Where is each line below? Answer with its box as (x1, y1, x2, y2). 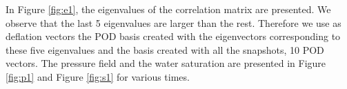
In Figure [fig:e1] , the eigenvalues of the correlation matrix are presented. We (6, 2, 331, 16)
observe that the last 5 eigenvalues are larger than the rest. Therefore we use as (6, 15, 341, 30)
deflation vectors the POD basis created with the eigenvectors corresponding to (6, 29, 341, 43)
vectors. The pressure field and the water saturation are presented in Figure (6, 56, 326, 70)
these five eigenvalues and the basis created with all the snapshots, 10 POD (6, 42, 324, 57)
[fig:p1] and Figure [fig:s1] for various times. (6, 69, 190, 83)
